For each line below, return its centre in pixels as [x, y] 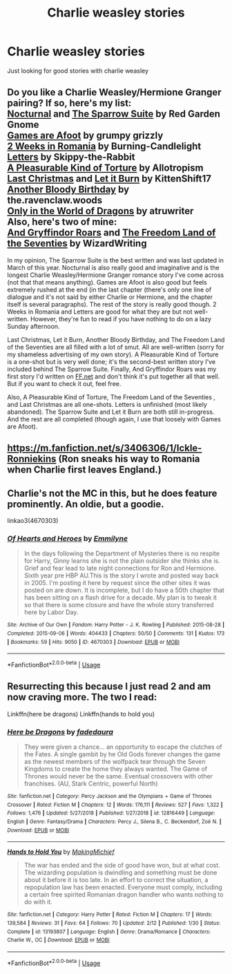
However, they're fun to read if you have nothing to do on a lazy [121, 318]
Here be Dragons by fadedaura [60, 732]
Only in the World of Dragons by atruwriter [100, 211]
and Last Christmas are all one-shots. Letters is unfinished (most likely [107, 404]
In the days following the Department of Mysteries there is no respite [122, 553]
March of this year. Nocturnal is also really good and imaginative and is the [113, 267]
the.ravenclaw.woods [55, 201]
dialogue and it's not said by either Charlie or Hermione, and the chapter [110, 297]
